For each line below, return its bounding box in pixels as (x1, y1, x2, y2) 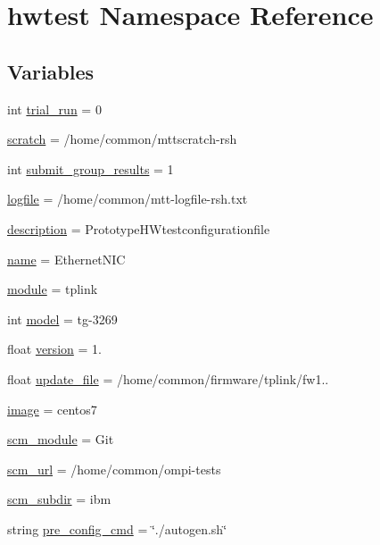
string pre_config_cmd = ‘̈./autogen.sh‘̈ (7, 519, 227, 538)
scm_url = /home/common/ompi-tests (7, 459, 221, 478)
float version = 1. (7, 340, 102, 358)
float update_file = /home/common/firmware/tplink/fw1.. (7, 369, 329, 388)
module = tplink (7, 280, 98, 298)
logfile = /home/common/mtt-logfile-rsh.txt (7, 189, 248, 208)
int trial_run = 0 (7, 99, 102, 118)
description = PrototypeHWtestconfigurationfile (7, 219, 270, 238)
